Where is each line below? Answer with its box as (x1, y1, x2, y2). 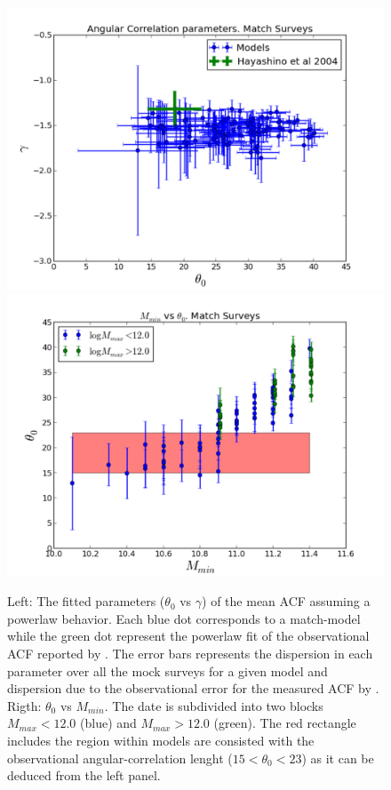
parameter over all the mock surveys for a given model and (7, 661, 328, 680)
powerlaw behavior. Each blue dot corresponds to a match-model (7, 609, 361, 627)
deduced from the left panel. (7, 766, 161, 785)
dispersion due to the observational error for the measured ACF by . (7, 679, 379, 698)
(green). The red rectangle (213, 714, 356, 732)
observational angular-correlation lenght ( (7, 748, 233, 767)
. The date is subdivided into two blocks (104, 696, 323, 714)
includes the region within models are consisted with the (7, 730, 315, 749)
